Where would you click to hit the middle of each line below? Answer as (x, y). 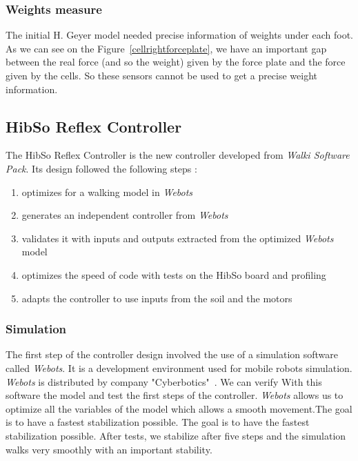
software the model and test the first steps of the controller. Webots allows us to (175, 395)
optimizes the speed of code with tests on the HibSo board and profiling (174, 274)
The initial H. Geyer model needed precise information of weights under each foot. (180, 35)
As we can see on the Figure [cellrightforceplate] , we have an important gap (166, 48)
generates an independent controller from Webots (125, 215)
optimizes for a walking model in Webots (107, 192)
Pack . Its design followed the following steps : (101, 168)
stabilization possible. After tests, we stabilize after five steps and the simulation (176, 435)
